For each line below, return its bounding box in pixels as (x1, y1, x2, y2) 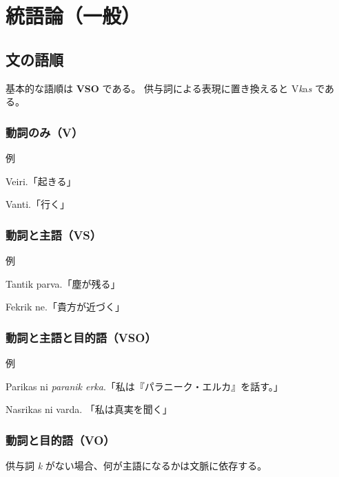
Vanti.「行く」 (6, 197, 70, 211)
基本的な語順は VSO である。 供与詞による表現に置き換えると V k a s (6, 81, 312, 95)
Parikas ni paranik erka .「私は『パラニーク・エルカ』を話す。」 (6, 379, 283, 393)
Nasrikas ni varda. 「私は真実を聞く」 (6, 402, 172, 416)
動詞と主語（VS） (6, 226, 102, 243)
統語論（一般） (6, 1, 141, 30)
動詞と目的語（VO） (6, 431, 115, 448)
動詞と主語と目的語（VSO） (6, 328, 156, 346)
